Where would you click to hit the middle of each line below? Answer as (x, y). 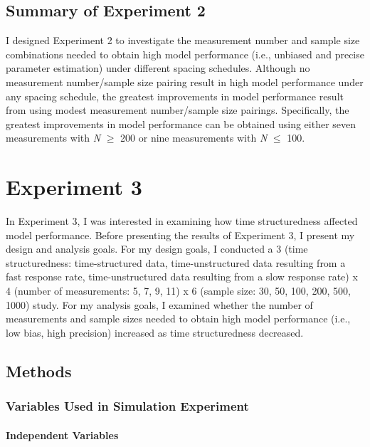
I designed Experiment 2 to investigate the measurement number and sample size (183, 40)
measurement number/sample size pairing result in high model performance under (185, 81)
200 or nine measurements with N (194, 138)
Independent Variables (62, 435)
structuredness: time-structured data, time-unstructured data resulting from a (176, 262)
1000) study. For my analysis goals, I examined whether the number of (159, 304)
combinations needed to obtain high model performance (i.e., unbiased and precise (185, 54)
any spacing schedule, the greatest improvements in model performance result (175, 96)
